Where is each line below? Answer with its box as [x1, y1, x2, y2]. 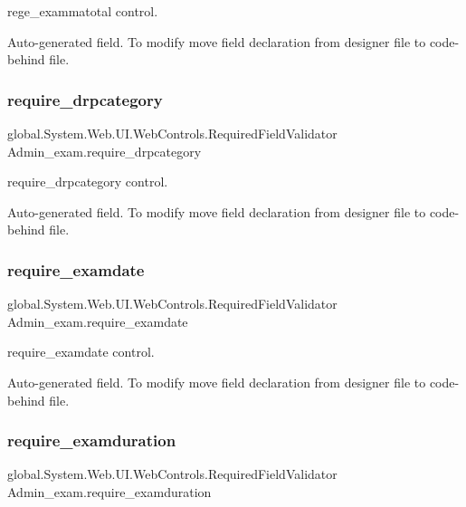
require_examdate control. [7, 342, 155, 361]
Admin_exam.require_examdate [7, 311, 188, 330]
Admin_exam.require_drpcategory [7, 141, 202, 160]
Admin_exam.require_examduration [7, 482, 212, 501]
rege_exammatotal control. [7, 2, 158, 20]
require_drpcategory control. [7, 172, 168, 191]
